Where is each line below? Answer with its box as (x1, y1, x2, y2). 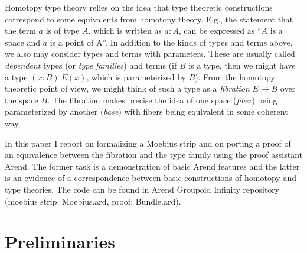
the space (5, 93, 38, 106)
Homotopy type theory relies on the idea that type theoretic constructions (5, 1, 273, 13)
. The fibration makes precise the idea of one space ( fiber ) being (47, 93, 277, 106)
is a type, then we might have (188, 59, 296, 71)
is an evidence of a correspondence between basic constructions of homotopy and (5, 171, 296, 184)
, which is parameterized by (86, 70, 186, 83)
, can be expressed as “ (178, 24, 262, 37)
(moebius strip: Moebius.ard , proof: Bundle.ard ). (5, 194, 181, 207)
